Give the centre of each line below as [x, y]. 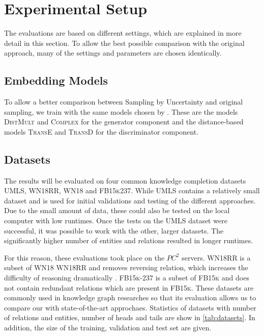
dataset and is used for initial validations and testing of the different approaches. [130, 200]
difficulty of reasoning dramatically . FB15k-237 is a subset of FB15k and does [127, 278]
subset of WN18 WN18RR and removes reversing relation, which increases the [126, 267]
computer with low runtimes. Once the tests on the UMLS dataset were [116, 221]
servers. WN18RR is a [216, 257]
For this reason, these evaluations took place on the [84, 257]
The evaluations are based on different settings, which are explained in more [123, 33]
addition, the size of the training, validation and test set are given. [108, 327]
